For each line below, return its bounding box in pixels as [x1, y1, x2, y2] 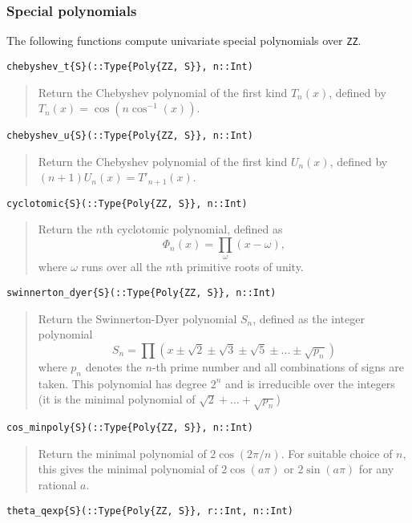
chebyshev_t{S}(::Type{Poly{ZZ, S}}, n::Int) [6, 60, 253, 72]
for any [358, 460, 394, 477]
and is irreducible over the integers [224, 375, 395, 391]
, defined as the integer [252, 310, 365, 326]
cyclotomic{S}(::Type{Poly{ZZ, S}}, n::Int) [6, 197, 248, 209]
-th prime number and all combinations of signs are [151, 358, 404, 375]
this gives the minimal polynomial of [38, 460, 218, 477]
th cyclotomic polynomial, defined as [103, 221, 283, 237]
